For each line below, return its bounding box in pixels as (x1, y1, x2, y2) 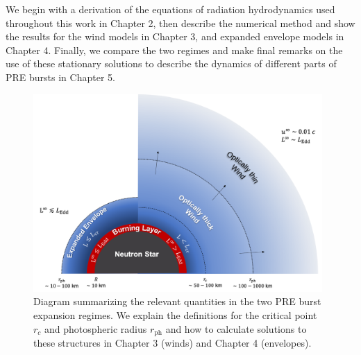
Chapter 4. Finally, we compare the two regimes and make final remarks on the (6, 42, 343, 57)
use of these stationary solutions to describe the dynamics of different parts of (6, 56, 337, 71)
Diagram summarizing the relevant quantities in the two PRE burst (33, 294, 321, 309)
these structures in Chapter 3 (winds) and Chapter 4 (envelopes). (33, 336, 312, 350)
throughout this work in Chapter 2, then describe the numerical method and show (6, 15, 355, 30)
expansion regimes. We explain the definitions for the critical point (33, 308, 317, 322)
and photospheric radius (44, 321, 147, 336)
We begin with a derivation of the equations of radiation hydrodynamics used (6, 2, 335, 16)
